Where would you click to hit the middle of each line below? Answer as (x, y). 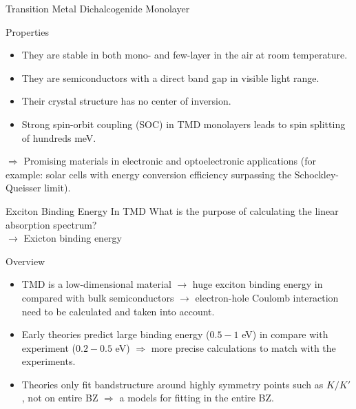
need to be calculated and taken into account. (118, 311)
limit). (57, 188)
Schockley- (316, 174)
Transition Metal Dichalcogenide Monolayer (98, 8)
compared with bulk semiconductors (98, 297)
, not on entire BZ (60, 398)
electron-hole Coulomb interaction (267, 297)
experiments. (49, 361)
